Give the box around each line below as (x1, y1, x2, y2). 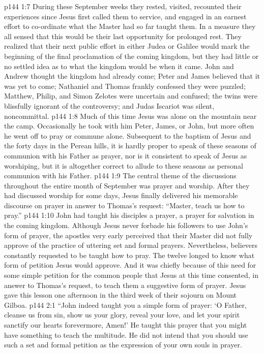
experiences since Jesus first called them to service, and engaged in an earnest (4, 11, 247, 21)
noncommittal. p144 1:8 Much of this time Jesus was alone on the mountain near (4, 110, 257, 121)
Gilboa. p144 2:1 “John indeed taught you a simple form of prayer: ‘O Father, (4, 299, 247, 310)
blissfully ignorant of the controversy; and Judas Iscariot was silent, (4, 100, 215, 111)
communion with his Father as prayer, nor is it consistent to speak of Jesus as (4, 150, 247, 161)
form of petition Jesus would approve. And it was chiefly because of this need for (4, 260, 256, 270)
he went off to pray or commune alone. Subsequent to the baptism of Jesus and (4, 130, 251, 141)
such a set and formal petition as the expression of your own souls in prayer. (4, 339, 242, 350)
